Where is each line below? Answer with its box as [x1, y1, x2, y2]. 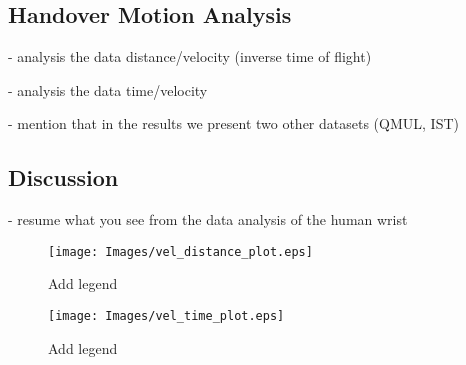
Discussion [8, 162, 119, 193]
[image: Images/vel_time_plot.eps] [48, 309, 285, 324]
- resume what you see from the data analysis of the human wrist [8, 209, 408, 230]
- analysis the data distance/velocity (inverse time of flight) [8, 46, 372, 67]
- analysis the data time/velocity [8, 79, 208, 100]
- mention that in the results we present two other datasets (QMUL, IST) [8, 113, 459, 134]
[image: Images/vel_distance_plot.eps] [48, 244, 313, 259]
